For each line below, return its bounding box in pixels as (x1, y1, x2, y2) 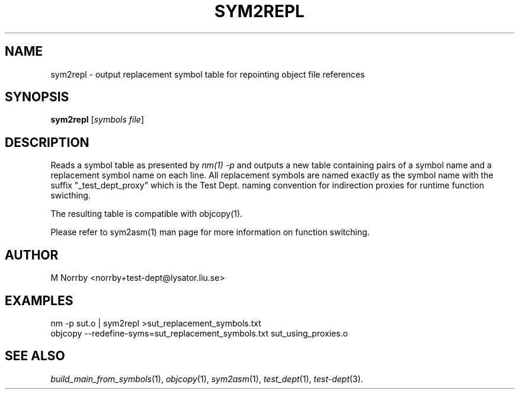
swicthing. (50, 190, 91, 201)
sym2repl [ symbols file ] (50, 114, 145, 125)
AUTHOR (5, 247, 59, 262)
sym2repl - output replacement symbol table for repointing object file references (50, 69, 365, 79)
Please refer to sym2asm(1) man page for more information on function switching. (50, 227, 370, 238)
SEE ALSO (5, 348, 65, 364)
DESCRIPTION (5, 134, 89, 150)
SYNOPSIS (5, 89, 69, 105)
